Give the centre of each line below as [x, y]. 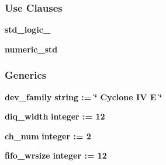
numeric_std [31, 49]
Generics [26, 75]
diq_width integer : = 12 [55, 116]
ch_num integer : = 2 [48, 136]
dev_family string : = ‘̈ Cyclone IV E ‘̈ [84, 96]
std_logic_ [28, 29]
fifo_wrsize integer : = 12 [56, 155]
